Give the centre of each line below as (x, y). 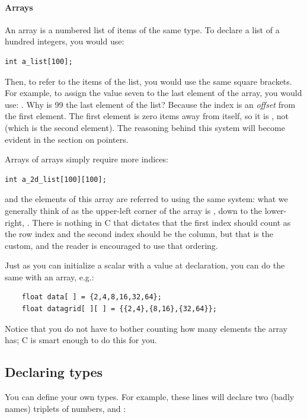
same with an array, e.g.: (49, 276)
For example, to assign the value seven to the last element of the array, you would (153, 93)
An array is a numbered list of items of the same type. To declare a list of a (142, 29)
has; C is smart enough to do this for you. (81, 340)
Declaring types (54, 372)
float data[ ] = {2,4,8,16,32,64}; (92, 297)
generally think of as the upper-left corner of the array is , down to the (134, 210)
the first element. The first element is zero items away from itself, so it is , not (147, 116)
